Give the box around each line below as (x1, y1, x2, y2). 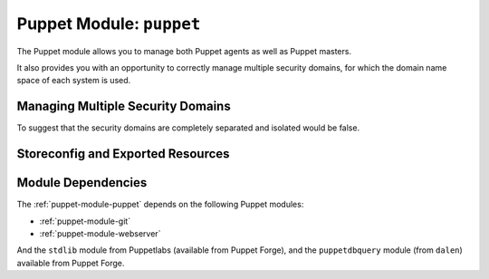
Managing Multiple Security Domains (16, 99, 231, 114)
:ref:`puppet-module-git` (39, 216, 131, 226)
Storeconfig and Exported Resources (16, 146, 230, 162)
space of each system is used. (16, 75, 131, 86)
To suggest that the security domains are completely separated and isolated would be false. (16, 122, 360, 133)
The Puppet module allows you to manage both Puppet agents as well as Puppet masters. (16, 45, 352, 56)
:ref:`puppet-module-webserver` (39, 227, 161, 239)
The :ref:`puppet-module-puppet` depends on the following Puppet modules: (16, 199, 304, 210)
